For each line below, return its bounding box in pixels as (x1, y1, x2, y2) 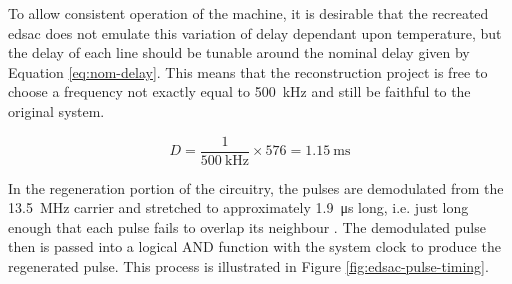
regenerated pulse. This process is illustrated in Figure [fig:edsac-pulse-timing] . (8, 256, 489, 276)
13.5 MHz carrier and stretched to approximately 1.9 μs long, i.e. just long (8, 197, 469, 218)
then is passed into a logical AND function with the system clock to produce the (8, 236, 501, 257)
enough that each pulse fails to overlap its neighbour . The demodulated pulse (8, 216, 486, 237)
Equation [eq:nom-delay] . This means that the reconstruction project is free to (8, 61, 488, 82)
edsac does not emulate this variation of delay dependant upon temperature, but (8, 22, 502, 43)
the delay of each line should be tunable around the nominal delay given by (8, 42, 470, 63)
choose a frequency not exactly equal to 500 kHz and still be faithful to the (8, 81, 471, 102)
